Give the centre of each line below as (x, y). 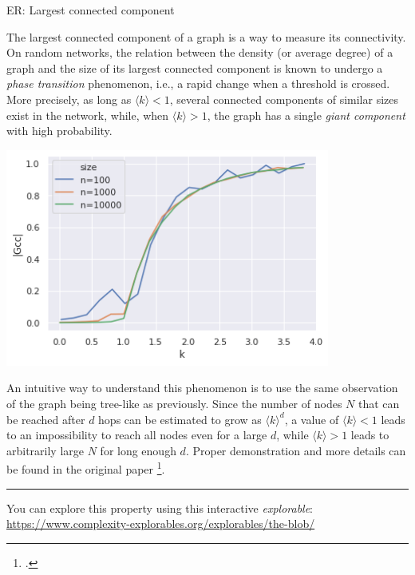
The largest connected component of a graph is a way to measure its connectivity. (206, 36)
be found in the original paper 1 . (86, 468)
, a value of (312, 419)
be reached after (46, 419)
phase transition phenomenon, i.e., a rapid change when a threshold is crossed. (198, 83)
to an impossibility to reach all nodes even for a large (137, 435)
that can (379, 404)
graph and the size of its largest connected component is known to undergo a (195, 67)
